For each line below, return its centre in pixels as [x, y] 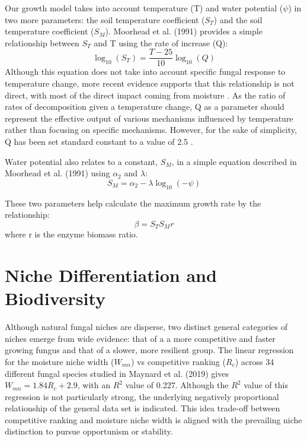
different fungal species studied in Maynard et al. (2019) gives [117, 373]
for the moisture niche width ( [60, 361]
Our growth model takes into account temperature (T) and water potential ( [144, 8]
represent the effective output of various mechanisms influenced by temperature [149, 118]
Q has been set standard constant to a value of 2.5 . [99, 141]
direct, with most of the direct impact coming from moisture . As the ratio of [145, 95]
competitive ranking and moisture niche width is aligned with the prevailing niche [153, 419]
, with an [94, 385]
